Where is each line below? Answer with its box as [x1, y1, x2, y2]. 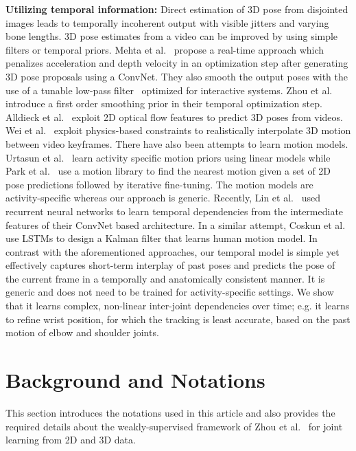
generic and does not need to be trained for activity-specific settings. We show [5, 285, 334, 299]
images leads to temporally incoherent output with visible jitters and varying [5, 15, 329, 30]
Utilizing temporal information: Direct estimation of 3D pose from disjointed [5, 2, 348, 16]
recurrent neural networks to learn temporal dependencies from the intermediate [5, 203, 344, 218]
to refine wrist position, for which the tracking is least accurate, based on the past [5, 311, 351, 326]
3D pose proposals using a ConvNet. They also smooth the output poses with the [5, 69, 348, 83]
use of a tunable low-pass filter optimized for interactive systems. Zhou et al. [5, 82, 333, 97]
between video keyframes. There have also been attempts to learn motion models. [5, 136, 348, 151]
